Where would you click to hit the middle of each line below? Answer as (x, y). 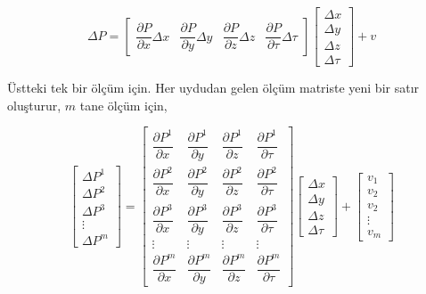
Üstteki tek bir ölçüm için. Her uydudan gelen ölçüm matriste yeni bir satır (213, 88)
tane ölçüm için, (123, 105)
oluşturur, (34, 105)
